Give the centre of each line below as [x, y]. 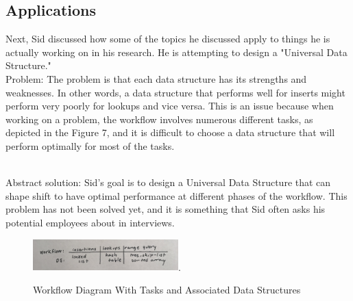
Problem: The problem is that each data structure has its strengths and [156, 78]
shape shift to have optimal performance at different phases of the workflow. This [176, 195]
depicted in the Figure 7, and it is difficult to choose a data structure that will [170, 132]
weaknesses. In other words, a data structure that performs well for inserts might [175, 92]
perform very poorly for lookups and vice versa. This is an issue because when [170, 106]
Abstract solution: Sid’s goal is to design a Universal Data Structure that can [168, 182]
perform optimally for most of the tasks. [90, 145]
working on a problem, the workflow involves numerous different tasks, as [159, 119]
